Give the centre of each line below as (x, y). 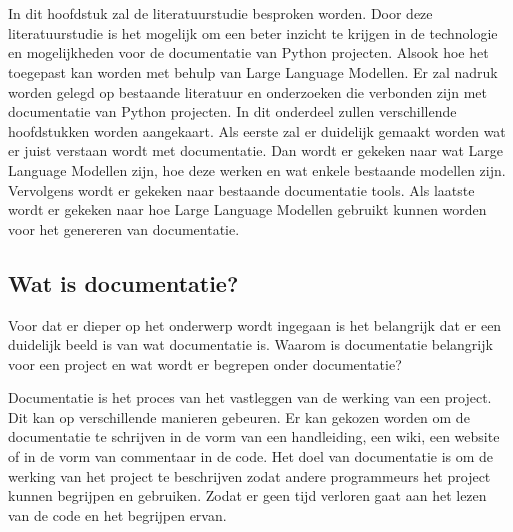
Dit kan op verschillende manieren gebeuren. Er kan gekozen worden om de (239, 416)
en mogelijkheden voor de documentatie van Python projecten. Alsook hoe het (248, 52)
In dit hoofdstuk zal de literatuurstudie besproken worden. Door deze (220, 13)
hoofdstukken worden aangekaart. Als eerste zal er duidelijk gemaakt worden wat (257, 130)
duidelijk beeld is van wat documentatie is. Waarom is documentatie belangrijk (250, 344)
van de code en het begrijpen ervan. (117, 514)
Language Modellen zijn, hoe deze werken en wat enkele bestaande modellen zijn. (257, 169)
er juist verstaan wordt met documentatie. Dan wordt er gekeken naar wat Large (256, 150)
